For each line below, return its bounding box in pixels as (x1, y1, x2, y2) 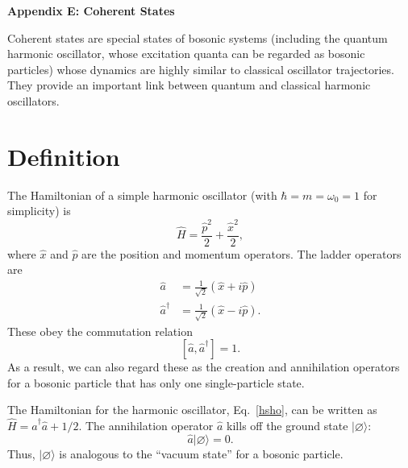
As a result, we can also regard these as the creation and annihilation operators (7, 358, 400, 375)
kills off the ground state (227, 417, 348, 434)
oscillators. (7, 92, 60, 109)
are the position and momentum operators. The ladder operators (81, 245, 402, 262)
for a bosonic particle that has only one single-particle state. (7, 374, 305, 391)
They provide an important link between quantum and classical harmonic (7, 77, 371, 93)
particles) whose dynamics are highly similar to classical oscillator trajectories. (7, 60, 394, 77)
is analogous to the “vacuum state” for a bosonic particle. (59, 445, 343, 462)
